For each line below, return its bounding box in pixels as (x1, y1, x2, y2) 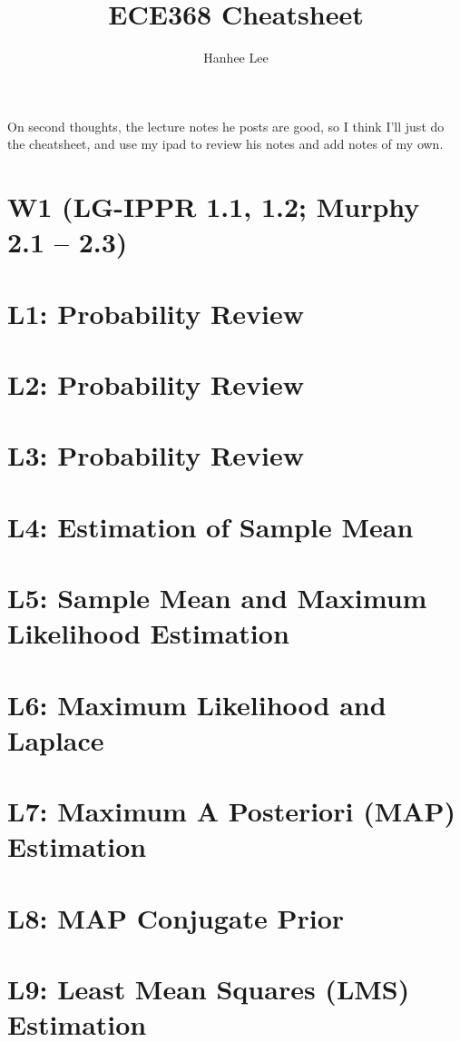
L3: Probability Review (7, 437, 304, 474)
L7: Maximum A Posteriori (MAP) (7, 792, 456, 830)
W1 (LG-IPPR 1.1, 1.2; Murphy (7, 188, 420, 225)
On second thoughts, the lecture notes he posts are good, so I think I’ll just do (7, 116, 445, 135)
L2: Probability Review (7, 366, 304, 403)
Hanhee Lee (203, 48, 269, 67)
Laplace (7, 721, 104, 758)
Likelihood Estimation (7, 614, 289, 652)
